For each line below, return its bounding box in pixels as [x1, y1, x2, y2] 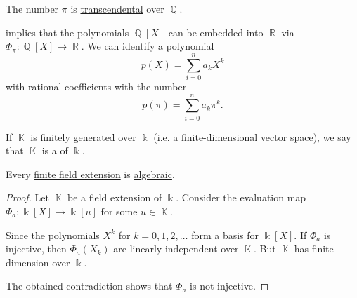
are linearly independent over [113, 241, 239, 256]
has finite [294, 241, 334, 256]
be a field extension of [67, 190, 162, 205]
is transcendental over [70, 1, 164, 15]
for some [100, 204, 138, 218]
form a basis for [191, 227, 259, 242]
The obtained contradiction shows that [6, 278, 173, 293]
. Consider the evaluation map [176, 190, 306, 205]
